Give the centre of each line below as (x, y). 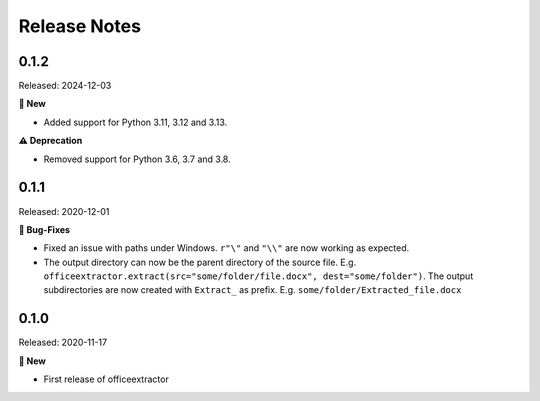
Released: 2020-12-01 (64, 211)
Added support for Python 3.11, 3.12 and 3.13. (135, 122)
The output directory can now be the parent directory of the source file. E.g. (200, 262)
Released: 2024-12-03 (65, 86)
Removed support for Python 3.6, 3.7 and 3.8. (137, 159)
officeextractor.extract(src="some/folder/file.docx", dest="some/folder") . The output (258, 276)
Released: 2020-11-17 (63, 342)
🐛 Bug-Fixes (44, 229)
